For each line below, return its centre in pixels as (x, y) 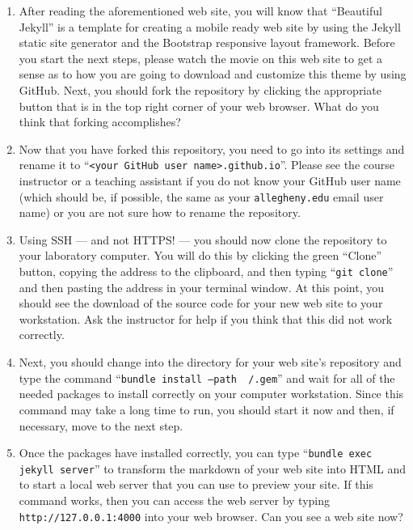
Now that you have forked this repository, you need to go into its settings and (212, 148)
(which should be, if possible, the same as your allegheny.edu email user (201, 196)
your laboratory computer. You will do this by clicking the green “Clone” (200, 255)
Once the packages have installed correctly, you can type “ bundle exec (196, 453)
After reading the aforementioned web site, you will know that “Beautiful (200, 11)
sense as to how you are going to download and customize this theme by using (213, 74)
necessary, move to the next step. (101, 425)
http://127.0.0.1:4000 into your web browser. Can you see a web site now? (211, 516)
